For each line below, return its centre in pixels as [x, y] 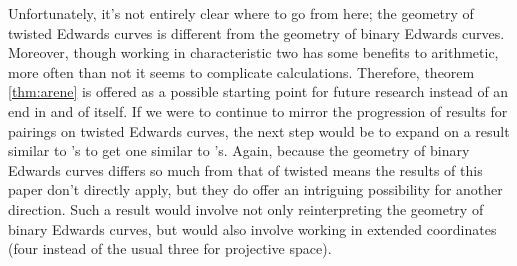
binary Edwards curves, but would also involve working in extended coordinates [252, 228]
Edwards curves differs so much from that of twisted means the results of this [245, 169]
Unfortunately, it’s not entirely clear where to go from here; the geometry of [241, 13]
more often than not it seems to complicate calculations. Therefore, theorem [241, 71]
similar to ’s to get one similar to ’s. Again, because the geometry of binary [239, 150]
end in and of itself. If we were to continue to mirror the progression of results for [258, 110]
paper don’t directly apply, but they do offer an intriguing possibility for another [255, 189]
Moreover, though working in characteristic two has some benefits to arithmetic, [253, 52]
